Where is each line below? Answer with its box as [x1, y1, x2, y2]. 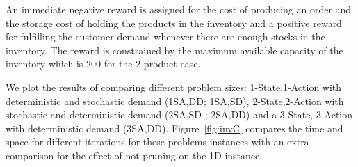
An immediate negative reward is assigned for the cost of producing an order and [6, 2, 352, 16]
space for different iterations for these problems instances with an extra [6, 134, 309, 149]
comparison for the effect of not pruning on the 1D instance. [6, 148, 263, 162]
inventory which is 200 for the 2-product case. [6, 56, 201, 71]
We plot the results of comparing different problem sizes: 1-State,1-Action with [6, 79, 342, 94]
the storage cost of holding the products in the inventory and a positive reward [6, 15, 342, 30]
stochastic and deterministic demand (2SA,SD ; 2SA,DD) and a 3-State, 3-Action [6, 107, 353, 122]
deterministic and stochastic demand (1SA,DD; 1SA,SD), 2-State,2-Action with [6, 93, 344, 108]
